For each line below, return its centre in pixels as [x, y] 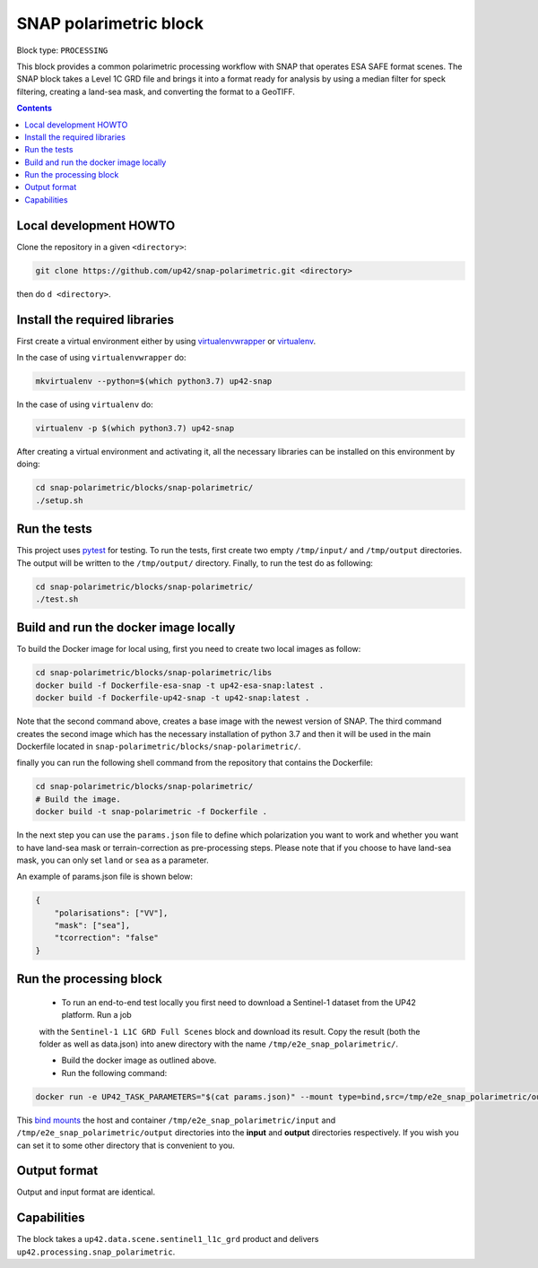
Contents [35, 109]
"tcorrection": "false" [106, 938]
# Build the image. [78, 799]
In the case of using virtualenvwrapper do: [102, 358]
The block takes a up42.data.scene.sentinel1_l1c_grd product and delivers [168, 1239]
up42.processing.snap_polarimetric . [96, 1252]
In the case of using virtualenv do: [85, 404]
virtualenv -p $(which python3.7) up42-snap [135, 428]
